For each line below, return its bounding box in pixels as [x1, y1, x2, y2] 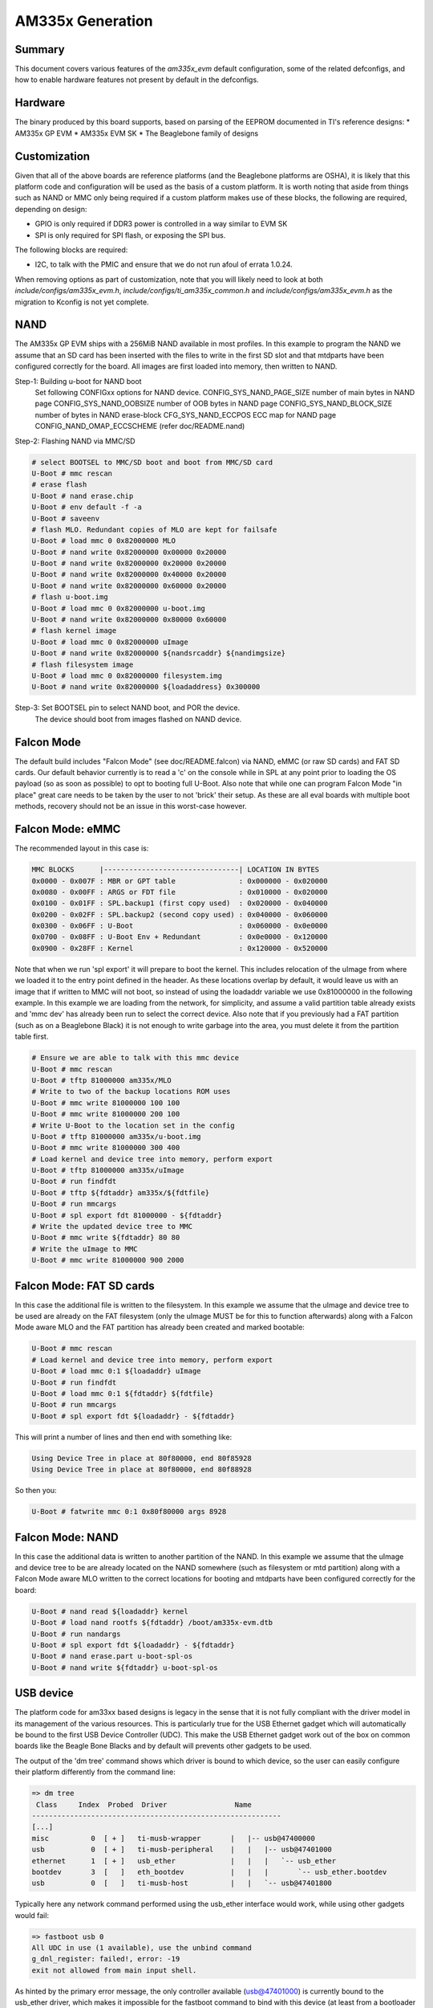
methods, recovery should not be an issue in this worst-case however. [14, 802, 248, 811]
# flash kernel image [31, 626, 117, 635]
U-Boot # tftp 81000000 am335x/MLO [31, 1075, 172, 1084]
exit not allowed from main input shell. [31, 1965, 197, 1975]
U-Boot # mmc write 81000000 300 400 [31, 1143, 180, 1153]
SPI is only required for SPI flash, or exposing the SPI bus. [34, 230, 226, 240]
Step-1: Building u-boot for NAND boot [14, 376, 142, 386]
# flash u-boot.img [31, 593, 108, 602]
